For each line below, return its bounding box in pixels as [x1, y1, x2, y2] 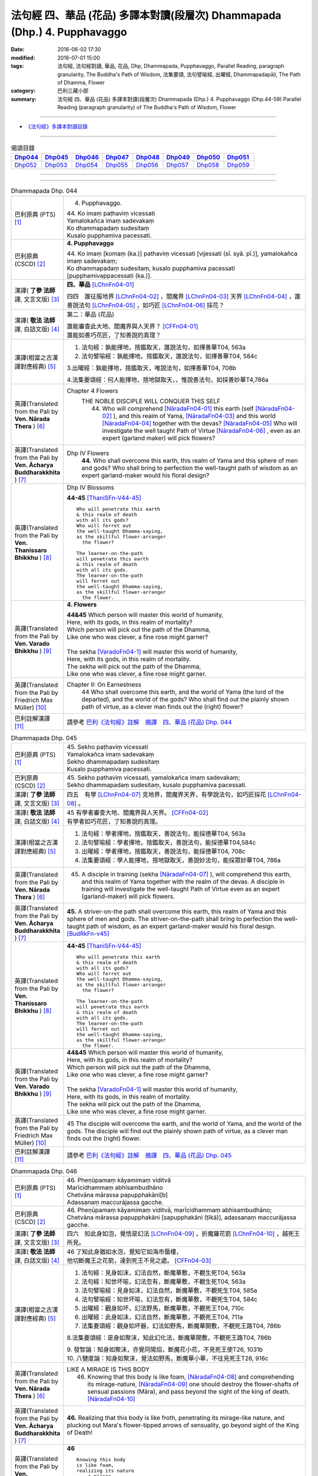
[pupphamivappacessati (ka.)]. [67, 272, 152, 280]
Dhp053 [45, 161, 68, 169]
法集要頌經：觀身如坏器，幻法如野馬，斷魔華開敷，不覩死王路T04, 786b [81, 1322, 281, 1330]
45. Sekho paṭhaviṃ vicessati [67, 743, 148, 751]
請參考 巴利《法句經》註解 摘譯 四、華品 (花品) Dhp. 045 [67, 1151, 232, 1160]
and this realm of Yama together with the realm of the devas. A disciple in [81, 877, 285, 886]
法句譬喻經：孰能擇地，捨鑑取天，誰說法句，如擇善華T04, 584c [81, 352, 258, 360]
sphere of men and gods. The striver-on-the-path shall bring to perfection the [67, 915, 283, 923]
